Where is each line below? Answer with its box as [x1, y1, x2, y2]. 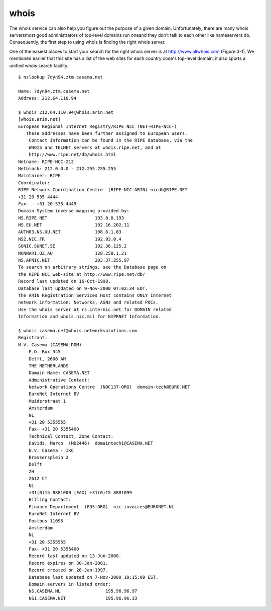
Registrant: [18, 335, 48, 341]
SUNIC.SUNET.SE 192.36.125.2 [18, 243, 127, 249]
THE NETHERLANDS [28, 363, 69, 368]
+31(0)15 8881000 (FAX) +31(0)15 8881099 [28, 490, 132, 495]
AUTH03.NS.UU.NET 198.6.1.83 [18, 229, 121, 235]
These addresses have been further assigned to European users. [26, 131, 188, 136]
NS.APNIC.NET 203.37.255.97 [18, 257, 130, 263]
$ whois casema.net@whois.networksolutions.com [18, 328, 138, 333]
